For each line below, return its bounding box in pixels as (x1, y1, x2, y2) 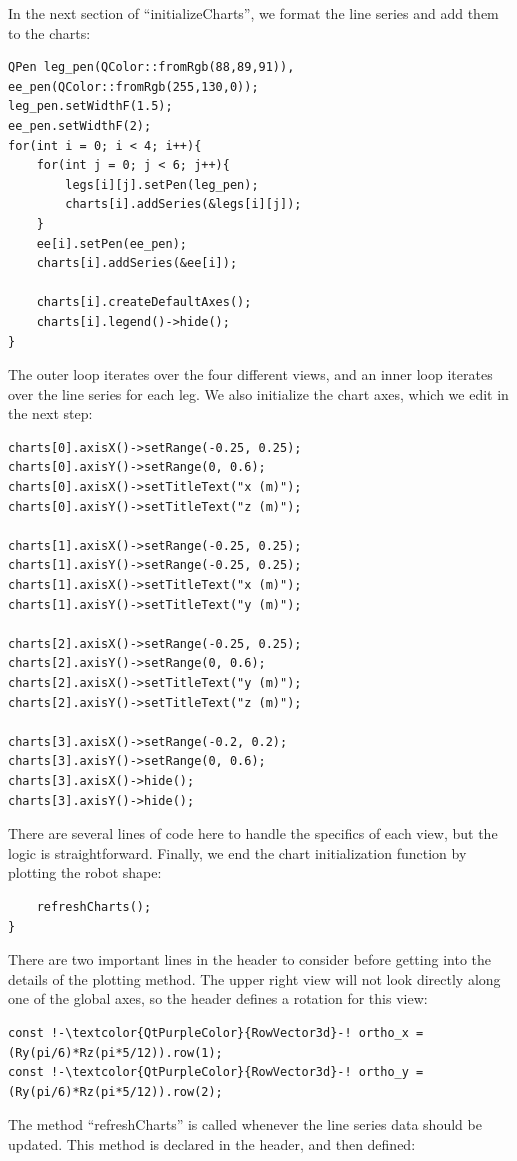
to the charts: (8, 22, 91, 43)
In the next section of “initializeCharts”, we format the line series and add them (8, 3, 499, 23)
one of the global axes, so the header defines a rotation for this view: (8, 988, 428, 1009)
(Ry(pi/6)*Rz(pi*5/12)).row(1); (8, 1045, 223, 1060)
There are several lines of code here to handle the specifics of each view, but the (8, 823, 498, 844)
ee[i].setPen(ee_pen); (36, 236, 187, 251)
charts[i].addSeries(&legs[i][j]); (65, 197, 302, 212)
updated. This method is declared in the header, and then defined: (8, 1133, 416, 1154)
